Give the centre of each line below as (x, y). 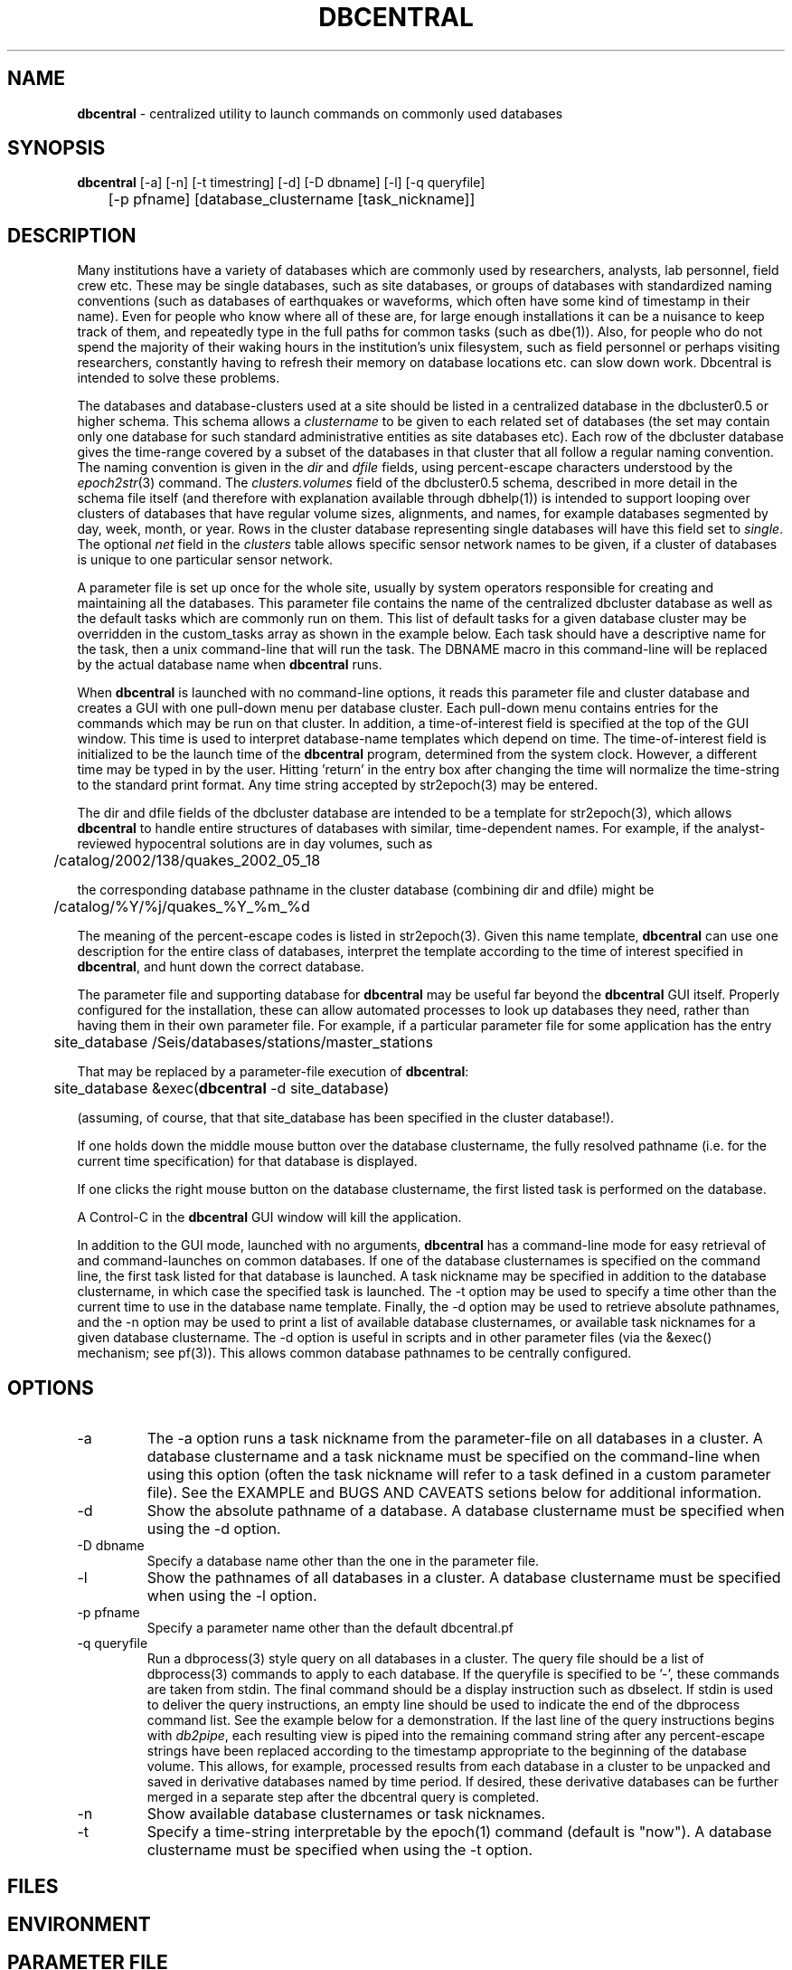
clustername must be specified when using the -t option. (340, 1850)
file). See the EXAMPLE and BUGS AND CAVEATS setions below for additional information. (454, 1493)
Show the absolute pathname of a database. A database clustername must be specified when (466, 1511)
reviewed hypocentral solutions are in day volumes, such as (255, 844)
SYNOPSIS (57, 148)
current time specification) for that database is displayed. (247, 1161)
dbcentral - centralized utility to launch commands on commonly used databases (320, 113)
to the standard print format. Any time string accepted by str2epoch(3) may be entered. (338, 785)
